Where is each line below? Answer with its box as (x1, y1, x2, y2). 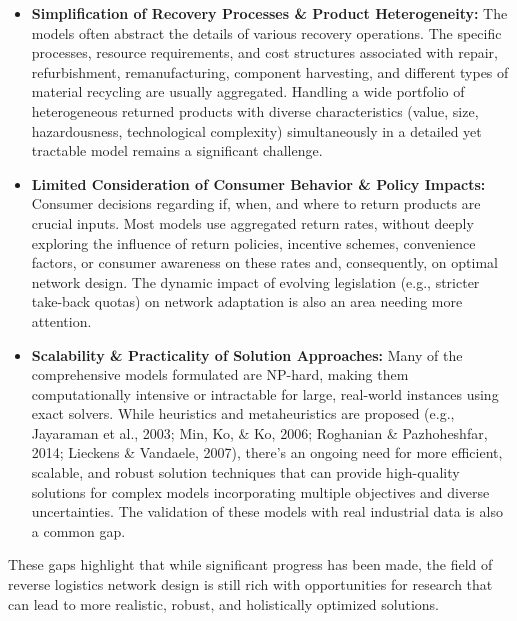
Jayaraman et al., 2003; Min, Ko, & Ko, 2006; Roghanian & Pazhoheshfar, (31, 422, 488, 443)
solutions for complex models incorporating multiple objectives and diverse (31, 481, 490, 502)
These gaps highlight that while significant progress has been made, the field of (8, 554, 493, 575)
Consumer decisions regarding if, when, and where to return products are (31, 193, 481, 214)
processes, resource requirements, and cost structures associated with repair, (31, 42, 498, 63)
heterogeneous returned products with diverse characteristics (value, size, (31, 100, 479, 121)
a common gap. (31, 520, 126, 541)
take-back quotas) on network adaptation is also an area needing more (31, 291, 463, 312)
